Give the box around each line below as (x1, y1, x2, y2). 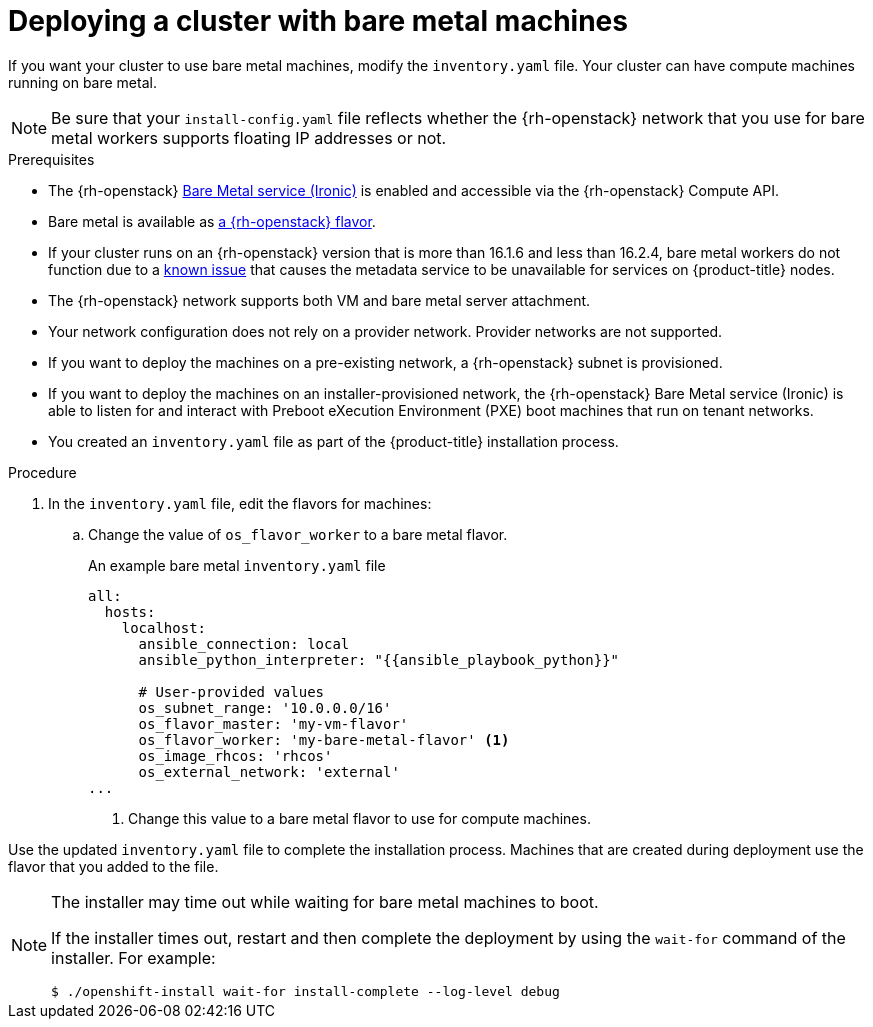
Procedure (8, 463, 77, 481)
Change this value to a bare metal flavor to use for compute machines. (128, 809, 591, 827)
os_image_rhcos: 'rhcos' (138, 747, 333, 764)
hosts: (104, 603, 156, 620)
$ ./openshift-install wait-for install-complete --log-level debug (51, 983, 560, 999)
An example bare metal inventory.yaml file (88, 556, 386, 574)
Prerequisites (8, 150, 95, 168)
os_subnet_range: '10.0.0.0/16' (138, 699, 392, 716)
